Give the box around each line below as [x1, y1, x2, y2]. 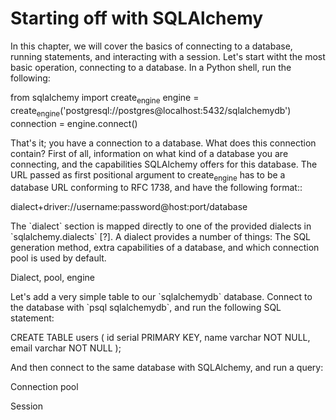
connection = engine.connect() [10, 117, 138, 129]
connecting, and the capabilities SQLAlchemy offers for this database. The [10, 158, 318, 170]
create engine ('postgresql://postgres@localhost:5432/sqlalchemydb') [10, 104, 292, 119]
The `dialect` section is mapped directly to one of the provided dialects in [10, 220, 312, 232]
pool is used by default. [10, 252, 107, 264]
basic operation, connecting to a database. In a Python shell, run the [10, 61, 292, 73]
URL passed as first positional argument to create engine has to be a [10, 168, 286, 183]
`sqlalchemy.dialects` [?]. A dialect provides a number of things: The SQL [10, 231, 312, 243]
